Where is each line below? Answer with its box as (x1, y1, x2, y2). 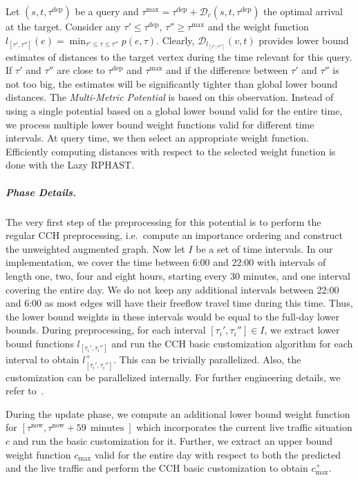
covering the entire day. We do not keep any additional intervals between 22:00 (6, 282, 339, 296)
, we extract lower (264, 323, 340, 337)
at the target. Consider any (6, 19, 121, 33)
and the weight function (207, 19, 309, 33)
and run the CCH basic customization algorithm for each (111, 336, 353, 350)
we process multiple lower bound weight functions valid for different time (6, 117, 314, 131)
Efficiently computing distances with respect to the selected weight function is (6, 144, 336, 158)
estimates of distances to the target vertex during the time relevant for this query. (6, 49, 352, 64)
